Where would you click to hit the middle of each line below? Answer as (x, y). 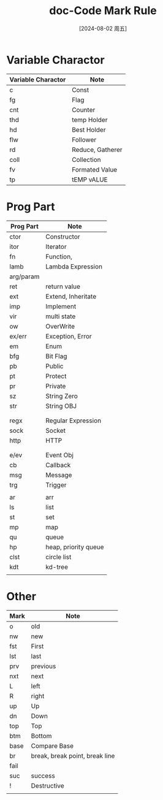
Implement (61, 306)
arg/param (25, 276)
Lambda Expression (74, 266)
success (43, 775)
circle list (59, 557)
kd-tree (57, 566)
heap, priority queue (75, 547)
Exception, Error (69, 336)
